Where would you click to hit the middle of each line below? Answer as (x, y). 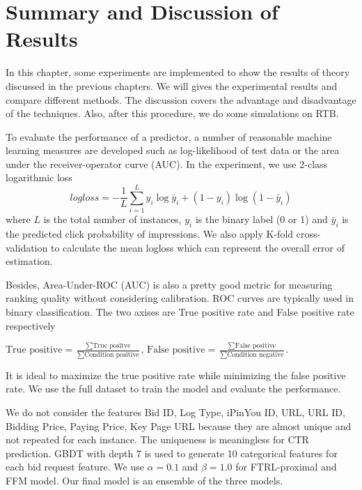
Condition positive (112, 354)
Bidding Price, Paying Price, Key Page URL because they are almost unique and (179, 426)
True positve (112, 346)
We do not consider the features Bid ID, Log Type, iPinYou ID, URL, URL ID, (175, 412)
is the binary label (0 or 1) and (261, 219)
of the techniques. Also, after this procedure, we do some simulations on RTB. (172, 113)
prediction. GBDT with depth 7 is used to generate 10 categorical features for (172, 453)
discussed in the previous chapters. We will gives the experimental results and (172, 85)
